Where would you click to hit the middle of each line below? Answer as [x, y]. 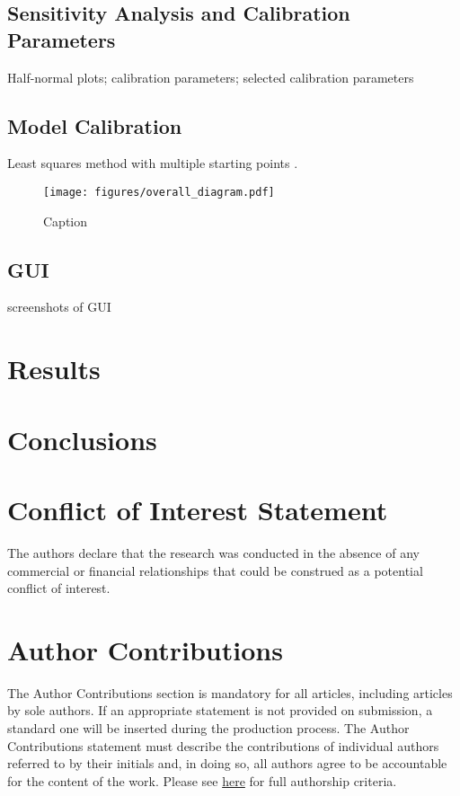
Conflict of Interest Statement [198, 509]
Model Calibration [95, 125]
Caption [66, 221]
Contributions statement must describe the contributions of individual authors [223, 745]
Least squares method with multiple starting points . [153, 163]
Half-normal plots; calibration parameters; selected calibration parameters [211, 77]
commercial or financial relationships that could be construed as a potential [215, 570]
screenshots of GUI [59, 307]
